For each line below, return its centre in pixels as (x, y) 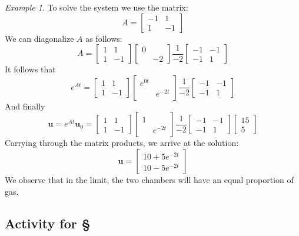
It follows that (30, 69)
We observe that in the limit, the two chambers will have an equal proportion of (149, 179)
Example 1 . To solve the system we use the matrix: (97, 7)
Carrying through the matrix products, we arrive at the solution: (122, 143)
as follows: (104, 38)
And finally (25, 106)
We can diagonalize (39, 38)
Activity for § (48, 223)
